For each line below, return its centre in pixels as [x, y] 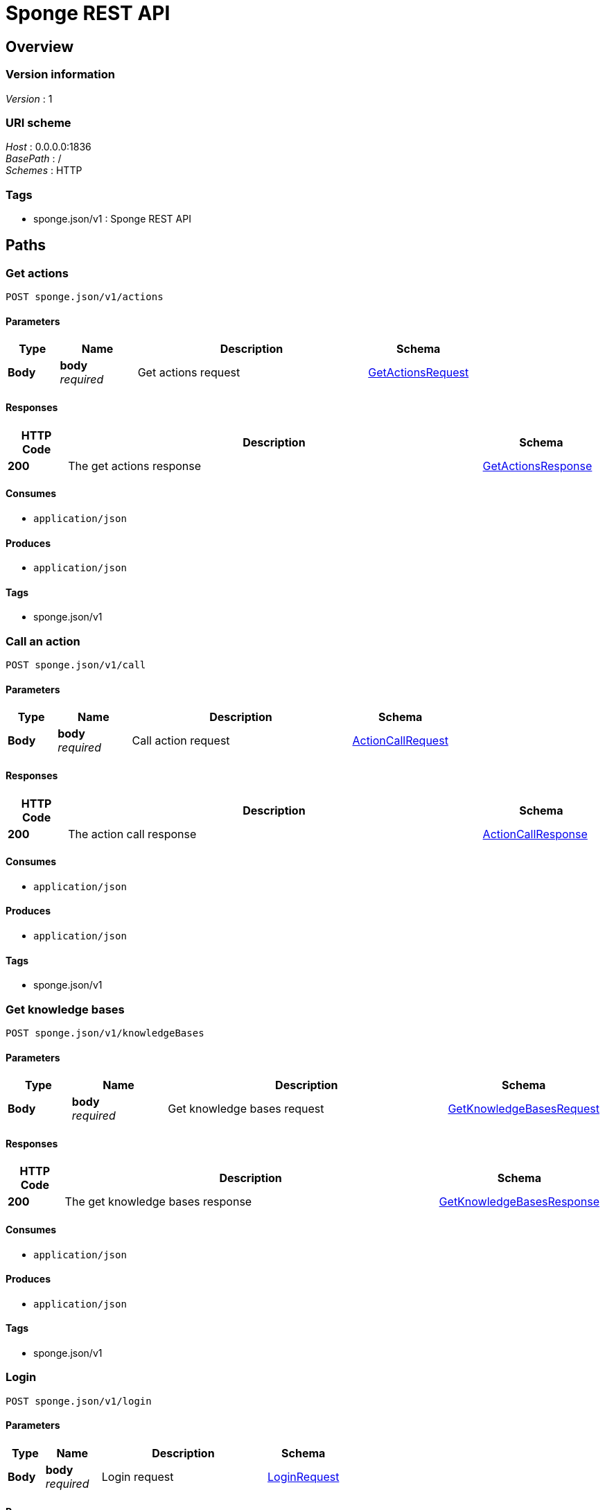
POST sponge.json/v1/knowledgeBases [105, 1033]
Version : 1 [29, 98]
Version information [60, 75]
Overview [40, 46]
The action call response [132, 834]
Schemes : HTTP [44, 171]
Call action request [181, 741]
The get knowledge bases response [158, 1202]
